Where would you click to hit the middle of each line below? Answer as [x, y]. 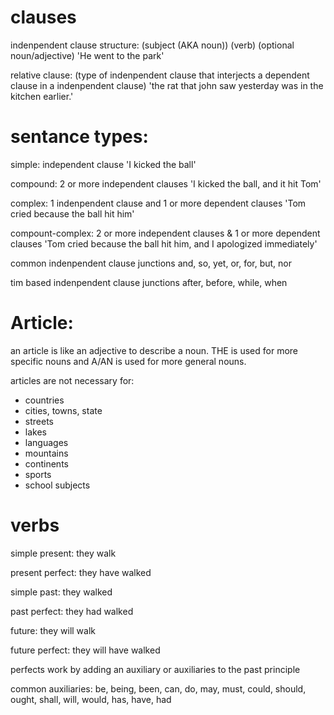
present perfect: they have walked [81, 572]
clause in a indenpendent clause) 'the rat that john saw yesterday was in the [167, 85]
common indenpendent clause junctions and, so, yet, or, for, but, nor [151, 263]
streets [39, 421]
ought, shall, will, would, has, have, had [91, 699]
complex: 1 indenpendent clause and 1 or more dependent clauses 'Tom [158, 203]
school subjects [57, 485]
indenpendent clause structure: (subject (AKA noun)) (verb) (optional [152, 45]
